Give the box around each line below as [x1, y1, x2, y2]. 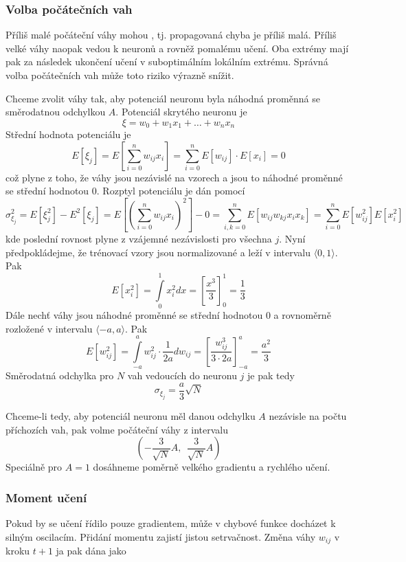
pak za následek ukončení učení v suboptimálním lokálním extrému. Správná [5, 54, 328, 69]
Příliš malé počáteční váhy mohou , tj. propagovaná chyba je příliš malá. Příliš [5, 27, 337, 42]
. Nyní [279, 232, 306, 246]
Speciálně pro [5, 460, 63, 474]
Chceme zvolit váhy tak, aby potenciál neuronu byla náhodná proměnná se [5, 91, 320, 105]
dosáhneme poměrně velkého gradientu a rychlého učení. [93, 460, 330, 474]
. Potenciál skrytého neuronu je [115, 104, 247, 119]
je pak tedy [247, 368, 295, 383]
